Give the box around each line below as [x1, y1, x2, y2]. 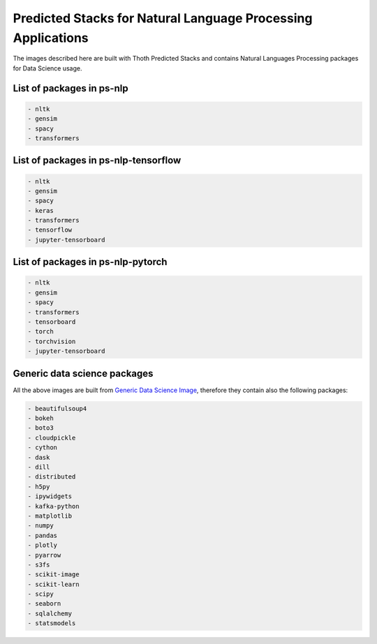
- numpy [27, 522, 54, 530]
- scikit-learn [27, 580, 80, 588]
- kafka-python [27, 502, 80, 510]
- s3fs [27, 560, 50, 569]
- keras [27, 207, 54, 214]
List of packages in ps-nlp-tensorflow [13, 154, 182, 167]
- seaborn [27, 600, 61, 608]
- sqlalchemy [27, 609, 73, 617]
